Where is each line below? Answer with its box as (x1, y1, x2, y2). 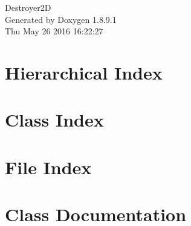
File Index (5, 154, 92, 179)
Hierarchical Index (5, 60, 163, 84)
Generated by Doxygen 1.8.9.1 (5, 13, 117, 25)
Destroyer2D (5, 1, 51, 13)
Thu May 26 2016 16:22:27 (5, 25, 103, 37)
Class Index (5, 107, 104, 132)
